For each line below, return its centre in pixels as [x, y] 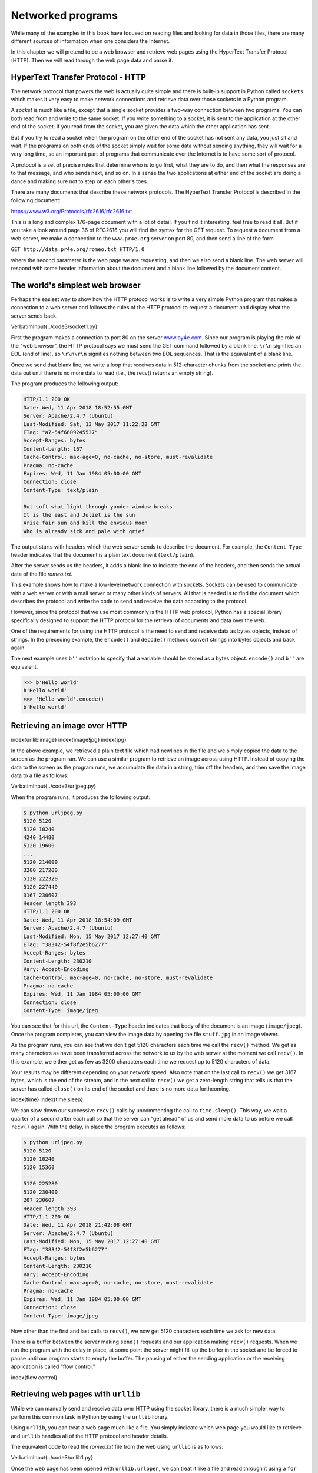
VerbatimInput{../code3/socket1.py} [54, 326]
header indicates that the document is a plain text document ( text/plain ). [103, 555]
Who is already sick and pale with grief [84, 531]
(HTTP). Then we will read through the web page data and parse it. [92, 60]
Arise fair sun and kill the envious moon [85, 523]
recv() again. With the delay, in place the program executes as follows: [98, 1127]
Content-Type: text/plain [61, 490]
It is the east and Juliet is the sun [79, 515]
